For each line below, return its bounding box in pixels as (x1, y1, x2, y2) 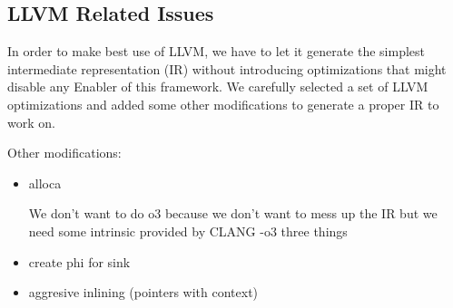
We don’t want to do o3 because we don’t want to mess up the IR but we (28, 204, 438, 223)
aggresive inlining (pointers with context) (28, 283, 259, 302)
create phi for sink (28, 252, 131, 271)
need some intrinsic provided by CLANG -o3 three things (28, 221, 348, 240)
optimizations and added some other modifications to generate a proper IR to (7, 94, 439, 113)
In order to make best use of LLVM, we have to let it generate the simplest (7, 42, 426, 61)
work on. (7, 112, 55, 131)
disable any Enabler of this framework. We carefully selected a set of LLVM (7, 77, 428, 96)
